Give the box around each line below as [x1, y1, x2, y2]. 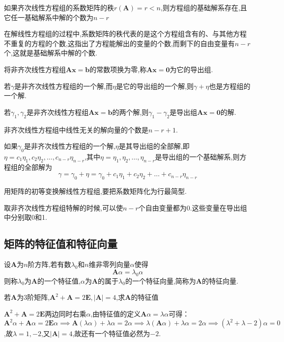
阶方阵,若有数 [28, 259, 71, 269]
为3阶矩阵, [17, 292, 50, 302]
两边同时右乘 [45, 308, 86, 318]
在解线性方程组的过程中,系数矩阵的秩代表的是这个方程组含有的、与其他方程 [4, 28, 247, 39]
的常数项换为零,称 [89, 64, 147, 74]
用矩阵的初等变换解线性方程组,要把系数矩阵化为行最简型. [4, 186, 187, 196]
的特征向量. [202, 275, 238, 286]
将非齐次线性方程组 [4, 64, 66, 74]
